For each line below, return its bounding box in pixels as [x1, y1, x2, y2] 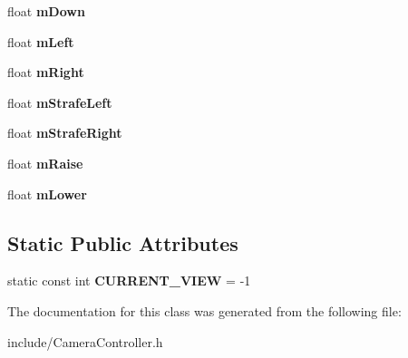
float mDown [7, 2, 85, 20]
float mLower [7, 184, 87, 203]
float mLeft [7, 32, 74, 51]
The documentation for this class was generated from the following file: [7, 301, 402, 320]
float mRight [7, 63, 84, 82]
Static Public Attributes [7, 228, 238, 256]
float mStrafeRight [7, 123, 122, 142]
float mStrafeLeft [7, 92, 112, 111]
